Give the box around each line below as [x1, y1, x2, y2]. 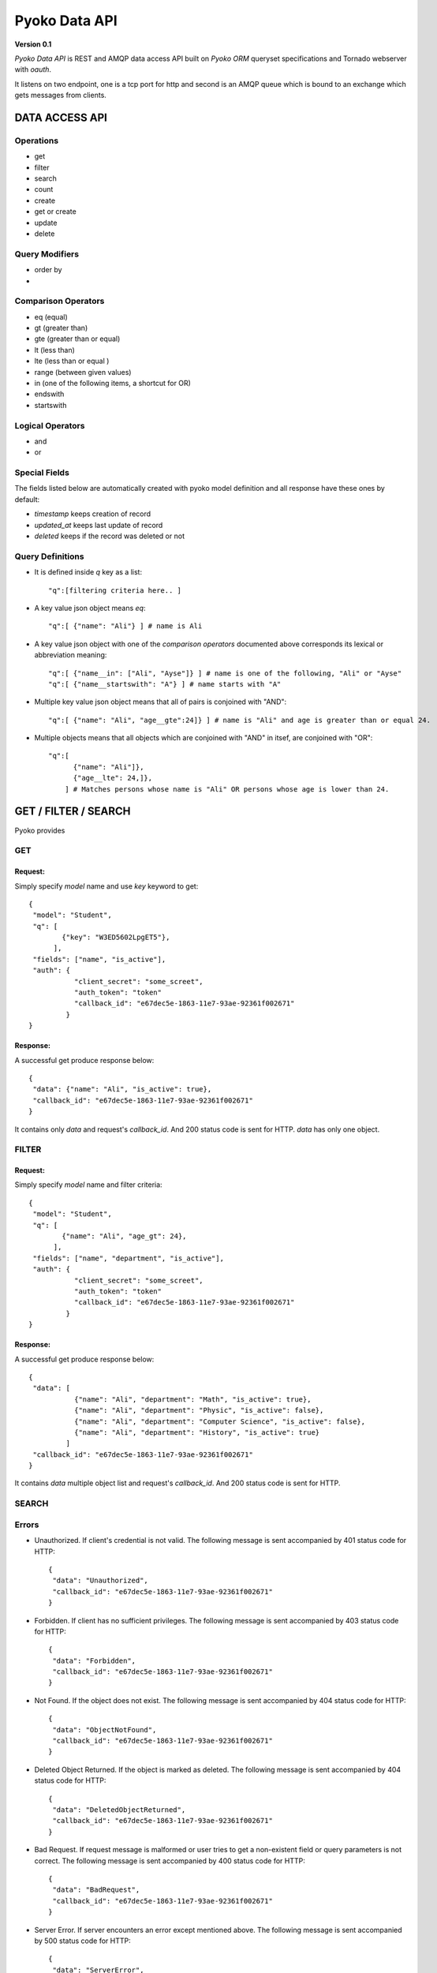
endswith [34, 389, 65, 399]
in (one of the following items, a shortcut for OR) [34, 379, 191, 388]
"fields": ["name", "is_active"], [32, 955, 166, 964]
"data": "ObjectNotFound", [52, 1725, 157, 1734]
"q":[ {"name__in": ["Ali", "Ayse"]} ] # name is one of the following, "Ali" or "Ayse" [48, 668, 402, 678]
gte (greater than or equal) [34, 334, 121, 343]
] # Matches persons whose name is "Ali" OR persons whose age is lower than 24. [64, 784, 390, 793]
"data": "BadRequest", [52, 1885, 140, 1894]
